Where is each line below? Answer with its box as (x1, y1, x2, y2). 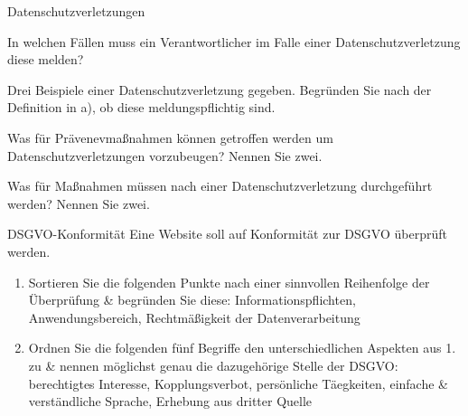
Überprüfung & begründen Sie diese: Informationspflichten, (28, 290, 356, 309)
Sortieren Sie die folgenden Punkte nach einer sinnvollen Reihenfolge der (28, 272, 430, 291)
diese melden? (7, 50, 84, 69)
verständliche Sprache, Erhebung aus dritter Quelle (28, 392, 313, 411)
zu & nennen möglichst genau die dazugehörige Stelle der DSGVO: (28, 355, 398, 374)
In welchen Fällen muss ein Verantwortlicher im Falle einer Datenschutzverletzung (7, 32, 461, 51)
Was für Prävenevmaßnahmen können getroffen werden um (7, 128, 333, 147)
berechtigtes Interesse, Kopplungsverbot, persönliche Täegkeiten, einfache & (28, 373, 448, 392)
